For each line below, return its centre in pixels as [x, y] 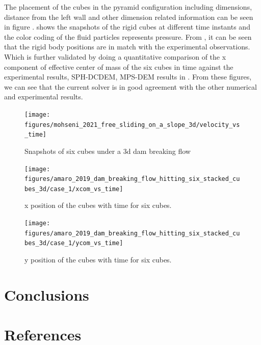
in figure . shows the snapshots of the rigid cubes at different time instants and [127, 27]
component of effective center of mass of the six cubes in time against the [119, 67]
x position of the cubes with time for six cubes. [98, 205]
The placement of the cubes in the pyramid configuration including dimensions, [128, 7]
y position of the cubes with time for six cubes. [98, 260]
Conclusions [47, 294]
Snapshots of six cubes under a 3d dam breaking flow [108, 151]
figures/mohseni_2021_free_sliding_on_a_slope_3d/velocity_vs [132, 125]
